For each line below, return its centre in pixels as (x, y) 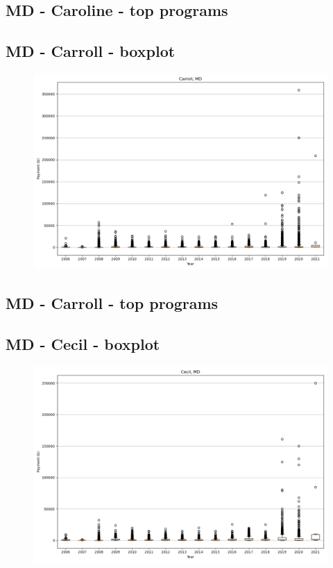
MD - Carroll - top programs (112, 303)
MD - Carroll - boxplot (91, 51)
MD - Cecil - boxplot (83, 344)
